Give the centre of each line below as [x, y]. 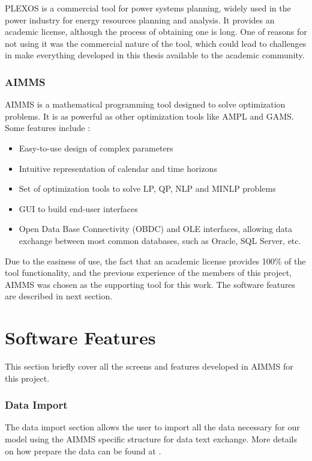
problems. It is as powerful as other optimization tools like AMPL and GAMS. [149, 116]
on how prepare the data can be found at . [83, 450]
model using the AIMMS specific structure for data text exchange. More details [151, 439]
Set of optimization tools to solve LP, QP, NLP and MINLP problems [147, 188]
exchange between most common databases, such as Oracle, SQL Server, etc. [160, 240]
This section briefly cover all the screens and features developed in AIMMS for [149, 366]
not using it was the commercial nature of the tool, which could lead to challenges [156, 43]
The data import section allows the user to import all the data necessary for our [152, 427]
